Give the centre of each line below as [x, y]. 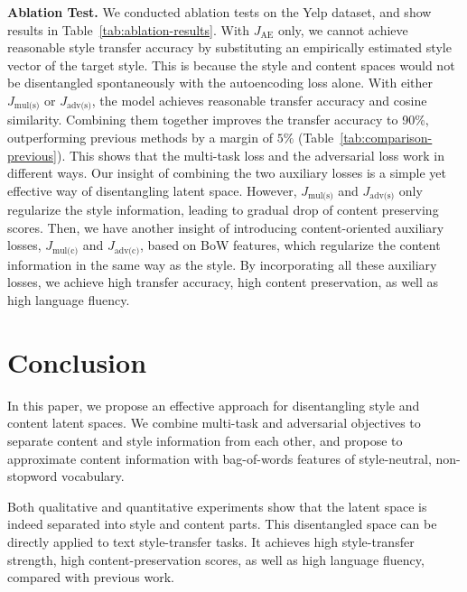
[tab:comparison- [386, 138]
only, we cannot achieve [343, 29]
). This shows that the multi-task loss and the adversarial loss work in [250, 155]
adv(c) [127, 250]
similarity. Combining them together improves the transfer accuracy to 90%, [218, 120]
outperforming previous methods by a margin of [140, 138]
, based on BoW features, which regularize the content [290, 245]
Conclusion [77, 361]
